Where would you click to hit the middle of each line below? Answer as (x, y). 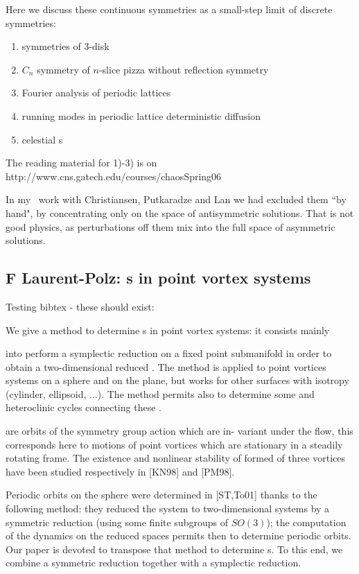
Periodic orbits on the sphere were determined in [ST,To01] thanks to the (161, 495)
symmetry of (63, 69)
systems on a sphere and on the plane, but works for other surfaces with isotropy (177, 380)
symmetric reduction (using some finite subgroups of (117, 522)
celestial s (42, 139)
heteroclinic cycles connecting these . (84, 407)
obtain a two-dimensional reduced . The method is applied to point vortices (166, 366)
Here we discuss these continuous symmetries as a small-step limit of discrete (169, 9)
